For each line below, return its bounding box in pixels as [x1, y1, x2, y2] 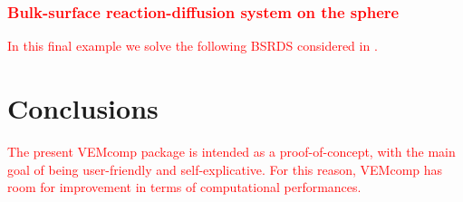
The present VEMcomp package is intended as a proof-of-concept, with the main [7, 141, 456, 160]
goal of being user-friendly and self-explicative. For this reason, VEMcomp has [7, 159, 443, 178]
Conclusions [7, 90, 159, 126]
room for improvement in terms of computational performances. [7, 178, 362, 197]
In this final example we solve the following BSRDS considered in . [7, 36, 378, 55]
